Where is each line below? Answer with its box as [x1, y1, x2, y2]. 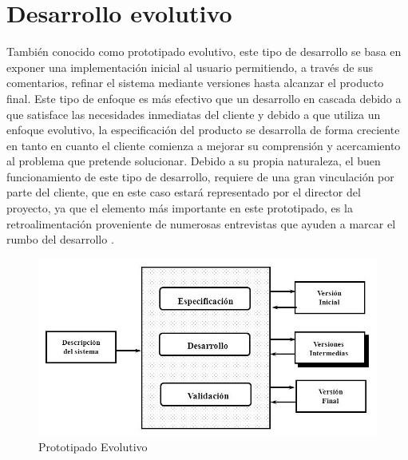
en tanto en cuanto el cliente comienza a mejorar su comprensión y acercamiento [6, 137, 401, 153]
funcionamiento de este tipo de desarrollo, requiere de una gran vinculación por [6, 168, 394, 184]
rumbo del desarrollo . [6, 231, 114, 248]
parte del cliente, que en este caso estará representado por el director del [6, 184, 361, 200]
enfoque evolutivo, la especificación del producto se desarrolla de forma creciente [6, 121, 400, 138]
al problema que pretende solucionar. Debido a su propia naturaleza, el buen [6, 153, 381, 169]
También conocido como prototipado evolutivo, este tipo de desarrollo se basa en [6, 43, 402, 60]
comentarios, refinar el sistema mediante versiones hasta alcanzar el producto [6, 74, 384, 91]
